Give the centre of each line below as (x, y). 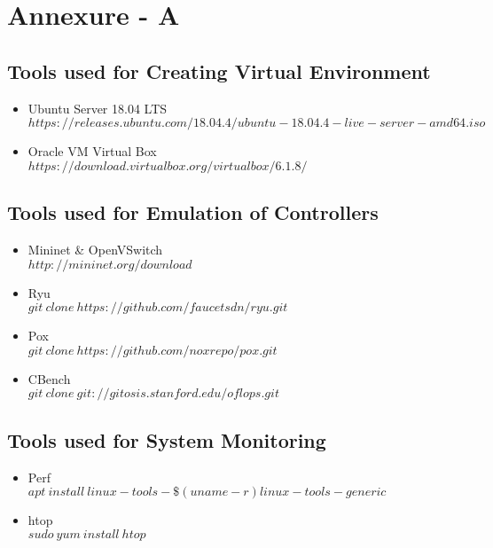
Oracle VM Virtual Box (92, 151)
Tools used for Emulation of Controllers (193, 212)
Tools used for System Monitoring (167, 439)
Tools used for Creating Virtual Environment (219, 70)
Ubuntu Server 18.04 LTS (98, 108)
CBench (49, 378)
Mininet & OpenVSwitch (95, 249)
